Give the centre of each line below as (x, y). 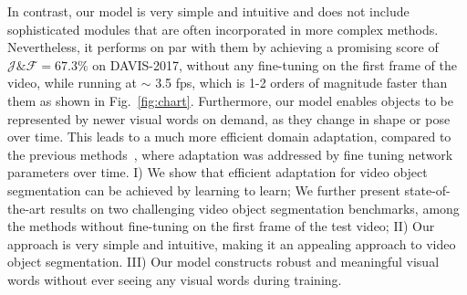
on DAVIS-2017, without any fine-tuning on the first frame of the (275, 64)
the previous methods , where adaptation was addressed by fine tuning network (230, 154)
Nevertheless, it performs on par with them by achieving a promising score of (223, 47)
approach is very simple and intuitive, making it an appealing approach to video (232, 243)
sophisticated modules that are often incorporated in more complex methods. (223, 29)
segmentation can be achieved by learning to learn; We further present (204, 190)
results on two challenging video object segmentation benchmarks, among (254, 208)
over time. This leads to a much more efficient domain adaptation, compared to (229, 137)
